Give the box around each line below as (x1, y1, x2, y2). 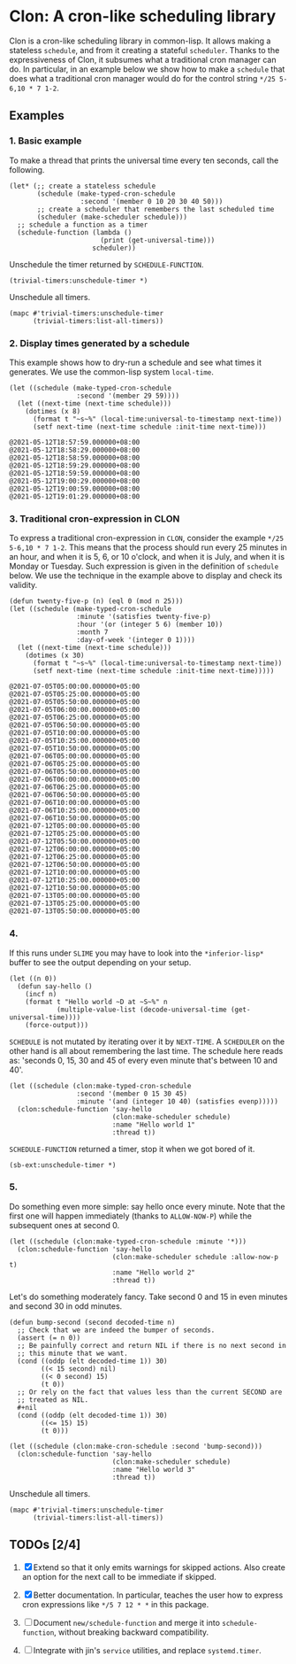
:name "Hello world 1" (111, 1120, 196, 1129)
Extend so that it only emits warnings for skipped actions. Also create (33, 1561, 285, 1573)
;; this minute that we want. (17, 1349, 128, 1358)
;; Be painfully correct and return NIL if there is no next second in (17, 1341, 287, 1350)
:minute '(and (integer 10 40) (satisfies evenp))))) (76, 1096, 278, 1106)
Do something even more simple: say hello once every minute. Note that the (9, 1201, 285, 1211)
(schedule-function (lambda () (17, 228, 133, 236)
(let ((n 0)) (9, 974, 57, 983)
